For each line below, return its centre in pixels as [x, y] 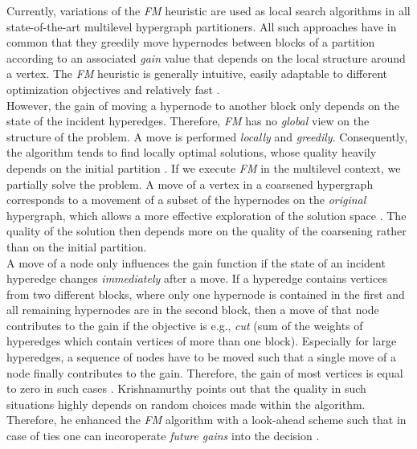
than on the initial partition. [77, 246]
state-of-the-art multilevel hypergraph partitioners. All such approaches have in [202, 26]
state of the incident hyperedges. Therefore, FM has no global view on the [188, 121]
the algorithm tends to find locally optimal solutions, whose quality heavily [192, 152]
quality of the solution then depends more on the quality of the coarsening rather [206, 231]
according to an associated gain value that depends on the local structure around [206, 57]
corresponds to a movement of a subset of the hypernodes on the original [186, 200]
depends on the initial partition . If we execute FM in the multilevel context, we [204, 167]
